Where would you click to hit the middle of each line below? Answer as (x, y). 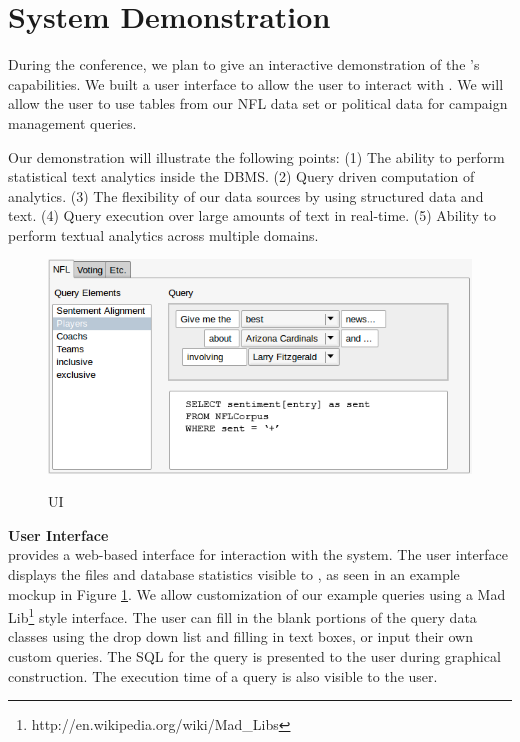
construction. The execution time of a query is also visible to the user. (223, 675)
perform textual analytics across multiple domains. (163, 234)
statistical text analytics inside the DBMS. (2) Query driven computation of (241, 176)
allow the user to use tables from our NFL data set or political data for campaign (258, 103)
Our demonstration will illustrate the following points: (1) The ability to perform (256, 156)
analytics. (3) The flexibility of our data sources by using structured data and (246, 195)
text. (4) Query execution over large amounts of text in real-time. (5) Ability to (252, 215)
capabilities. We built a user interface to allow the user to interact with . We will (256, 83)
